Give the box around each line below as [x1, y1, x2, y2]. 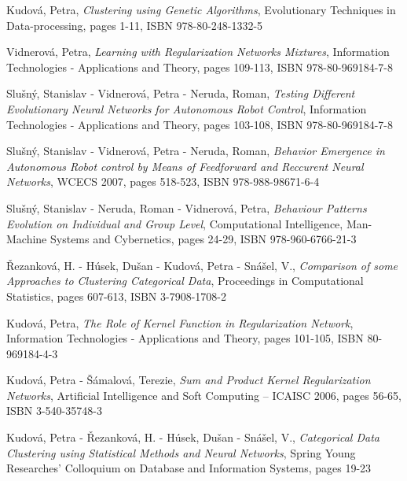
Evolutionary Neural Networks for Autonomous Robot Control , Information [6, 100, 367, 117]
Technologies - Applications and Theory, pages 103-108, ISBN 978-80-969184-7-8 [6, 116, 393, 132]
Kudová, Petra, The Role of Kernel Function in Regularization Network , [6, 314, 354, 331]
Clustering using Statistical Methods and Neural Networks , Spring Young [6, 444, 356, 461]
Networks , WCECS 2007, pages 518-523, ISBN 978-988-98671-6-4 [6, 173, 320, 190]
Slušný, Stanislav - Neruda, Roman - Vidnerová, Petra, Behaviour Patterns [6, 199, 367, 216]
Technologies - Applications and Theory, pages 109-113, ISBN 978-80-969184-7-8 [6, 58, 393, 75]
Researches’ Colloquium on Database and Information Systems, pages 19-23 [6, 460, 372, 476]
